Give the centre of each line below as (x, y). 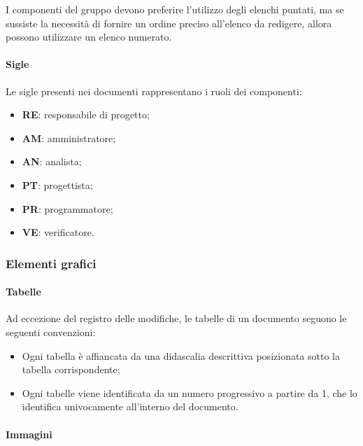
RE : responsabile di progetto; (86, 114)
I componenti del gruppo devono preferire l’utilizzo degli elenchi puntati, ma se (175, 9)
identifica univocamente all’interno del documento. (130, 406)
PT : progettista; (57, 184)
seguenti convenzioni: (51, 332)
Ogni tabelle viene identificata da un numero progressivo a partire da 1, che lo (190, 392)
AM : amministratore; (69, 138)
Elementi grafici (51, 263)
